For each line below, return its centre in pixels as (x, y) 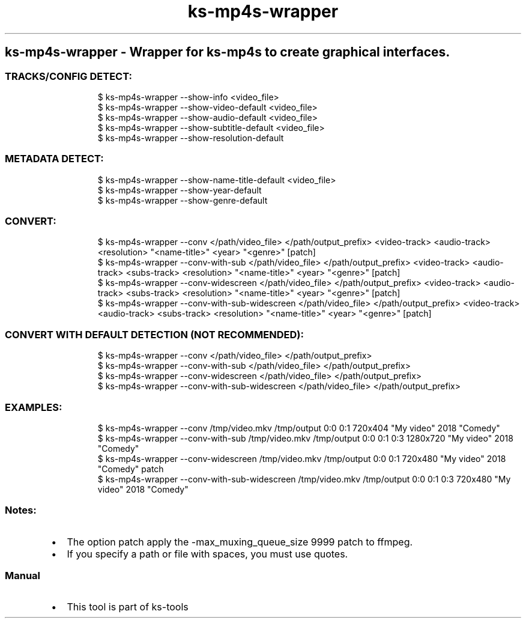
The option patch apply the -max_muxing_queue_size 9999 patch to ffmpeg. (240, 542)
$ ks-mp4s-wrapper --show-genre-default (183, 200)
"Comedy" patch (131, 469)
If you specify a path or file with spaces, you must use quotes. (207, 554)
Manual (23, 576)
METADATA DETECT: (54, 159)
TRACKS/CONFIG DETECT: (68, 76)
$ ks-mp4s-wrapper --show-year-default (180, 190)
